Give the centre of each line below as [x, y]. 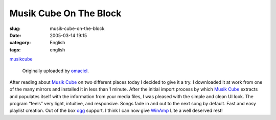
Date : [15, 35]
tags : [15, 50]
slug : [15, 28]
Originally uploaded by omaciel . [55, 71]
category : [20, 43]
